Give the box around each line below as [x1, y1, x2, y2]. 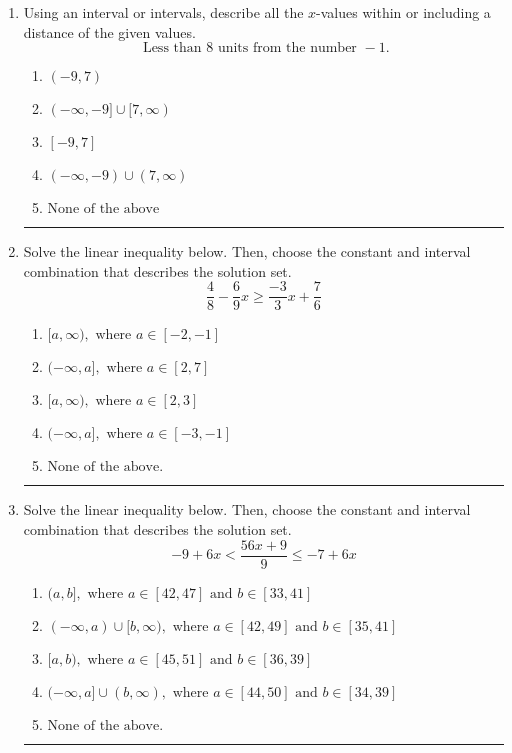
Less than [142, 41, 202, 56]
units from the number [217, 41, 357, 56]
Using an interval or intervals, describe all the [23, 2, 304, 22]
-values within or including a [316, 2, 491, 22]
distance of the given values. [23, 21, 196, 42]
